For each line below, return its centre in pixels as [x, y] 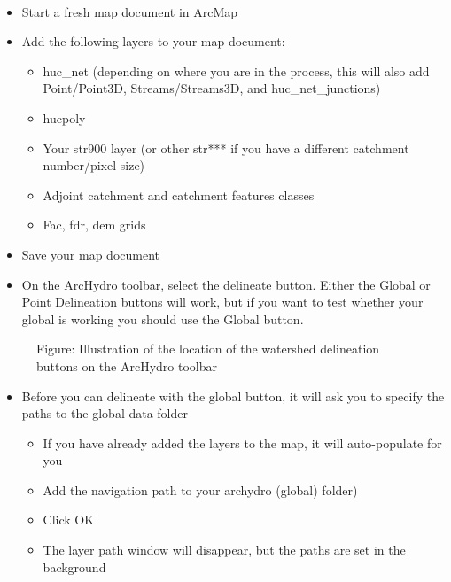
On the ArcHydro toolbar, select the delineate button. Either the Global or [226, 284]
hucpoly [64, 117]
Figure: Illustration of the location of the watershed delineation [208, 349]
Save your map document [91, 254]
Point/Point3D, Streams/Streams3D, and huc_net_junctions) [212, 88]
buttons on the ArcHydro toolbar [127, 365]
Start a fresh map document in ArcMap [130, 11]
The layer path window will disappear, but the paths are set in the [224, 550]
